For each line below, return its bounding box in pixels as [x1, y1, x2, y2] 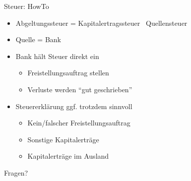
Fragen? [4, 167, 28, 178]
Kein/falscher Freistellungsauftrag [27, 118, 130, 128]
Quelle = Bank [15, 34, 61, 45]
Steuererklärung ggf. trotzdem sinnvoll [15, 101, 132, 111]
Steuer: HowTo [4, 1, 49, 11]
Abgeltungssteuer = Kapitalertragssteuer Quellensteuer [15, 17, 188, 28]
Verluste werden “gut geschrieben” [27, 84, 132, 94]
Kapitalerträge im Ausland [27, 151, 109, 161]
